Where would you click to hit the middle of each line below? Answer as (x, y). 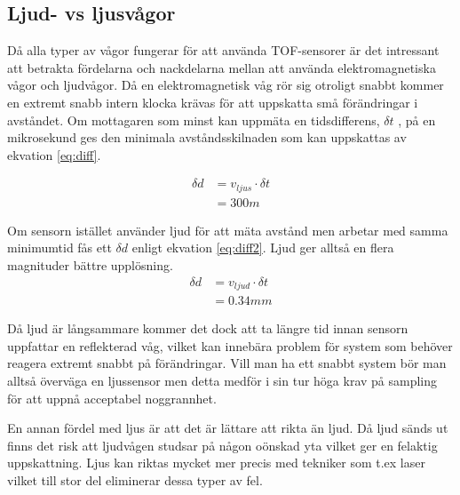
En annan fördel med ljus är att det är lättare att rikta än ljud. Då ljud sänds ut (228, 428)
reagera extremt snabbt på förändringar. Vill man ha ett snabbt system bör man (227, 363)
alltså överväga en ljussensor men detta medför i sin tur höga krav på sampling (222, 380)
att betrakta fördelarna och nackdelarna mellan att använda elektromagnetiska (222, 67)
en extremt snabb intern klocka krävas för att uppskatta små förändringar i (213, 102)
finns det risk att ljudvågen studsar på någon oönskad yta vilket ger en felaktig (222, 445)
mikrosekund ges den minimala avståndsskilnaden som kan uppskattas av (207, 137)
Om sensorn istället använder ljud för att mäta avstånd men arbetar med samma (228, 230)
